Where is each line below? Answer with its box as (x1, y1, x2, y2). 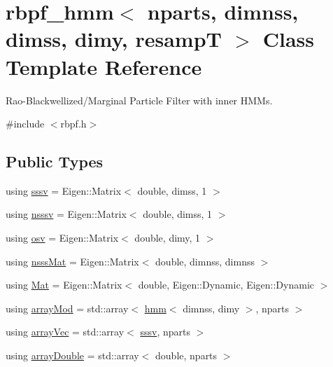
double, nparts (155, 348, 218, 363)
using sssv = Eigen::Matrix (6, 183, 122, 198)
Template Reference (6, 52, 202, 81)
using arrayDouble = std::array (6, 348, 139, 363)
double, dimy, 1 (134, 230, 201, 245)
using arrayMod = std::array (6, 300, 129, 315)
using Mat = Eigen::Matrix (6, 277, 122, 292)
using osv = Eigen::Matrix (6, 230, 119, 245)
